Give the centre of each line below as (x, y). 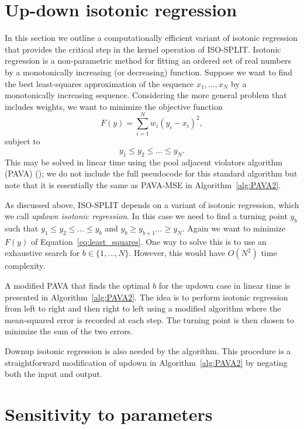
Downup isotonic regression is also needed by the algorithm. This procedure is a (148, 350)
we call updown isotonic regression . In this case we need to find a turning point (146, 216)
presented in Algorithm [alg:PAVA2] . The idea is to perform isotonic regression (146, 297)
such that (22, 228)
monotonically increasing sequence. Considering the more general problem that (146, 95)
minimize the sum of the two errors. (69, 331)
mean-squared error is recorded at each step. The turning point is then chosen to (149, 319)
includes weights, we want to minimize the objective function (114, 106)
